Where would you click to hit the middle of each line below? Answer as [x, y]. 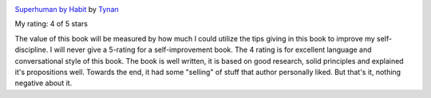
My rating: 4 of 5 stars [51, 24]
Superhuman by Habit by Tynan [67, 9]
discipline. [32, 50]
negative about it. [43, 83]
